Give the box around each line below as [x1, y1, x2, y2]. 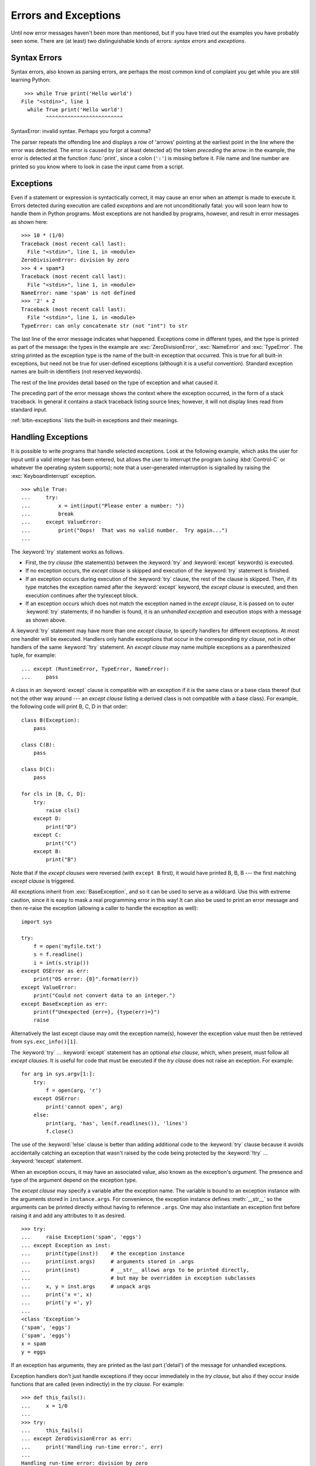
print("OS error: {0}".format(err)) [33, 976, 139, 982]
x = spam [21, 1341, 46, 1347]
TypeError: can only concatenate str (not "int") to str [21, 323, 188, 329]
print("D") [46, 823, 77, 830]
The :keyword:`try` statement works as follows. [11, 548, 124, 555]
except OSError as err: [21, 968, 90, 974]
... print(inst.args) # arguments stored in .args [21, 1258, 194, 1265]
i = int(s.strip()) [33, 959, 90, 966]
